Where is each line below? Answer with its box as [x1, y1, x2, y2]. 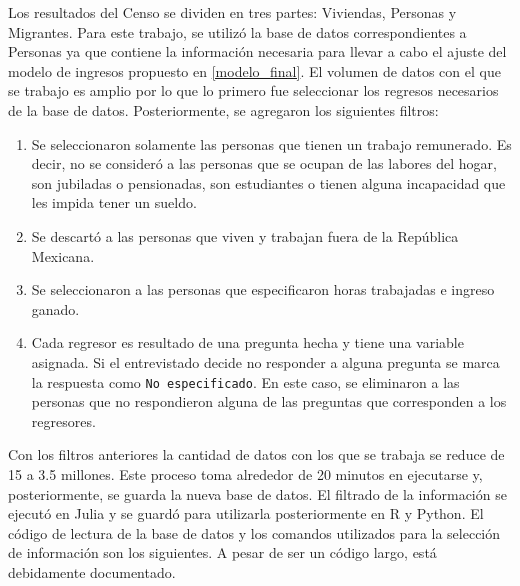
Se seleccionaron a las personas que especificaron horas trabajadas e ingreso [31, 279, 495, 300]
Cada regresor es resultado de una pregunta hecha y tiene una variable [31, 332, 464, 353]
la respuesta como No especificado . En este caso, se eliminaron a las [31, 371, 460, 392]
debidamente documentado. [8, 561, 176, 582]
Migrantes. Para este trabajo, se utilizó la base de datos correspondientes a [8, 21, 467, 42]
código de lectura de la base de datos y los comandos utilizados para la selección [8, 522, 501, 543]
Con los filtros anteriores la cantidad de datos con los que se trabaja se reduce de [8, 444, 505, 465]
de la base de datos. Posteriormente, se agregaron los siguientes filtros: [8, 99, 439, 120]
